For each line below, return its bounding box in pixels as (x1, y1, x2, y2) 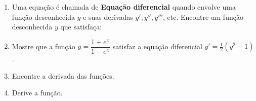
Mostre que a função (12, 41, 75, 51)
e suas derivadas (83, 11, 133, 22)
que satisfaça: (60, 21, 102, 32)
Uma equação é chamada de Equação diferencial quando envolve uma (12, 2, 236, 12)
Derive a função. (12, 87, 63, 98)
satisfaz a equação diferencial (112, 41, 202, 51)
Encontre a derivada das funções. (12, 70, 114, 81)
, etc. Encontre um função (163, 11, 243, 22)
